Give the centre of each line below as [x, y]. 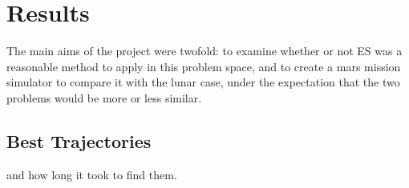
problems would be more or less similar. [104, 97]
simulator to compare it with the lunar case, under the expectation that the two [203, 82]
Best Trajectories [79, 140]
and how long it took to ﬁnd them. [92, 174]
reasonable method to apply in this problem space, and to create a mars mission [204, 66]
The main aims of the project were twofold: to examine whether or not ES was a [204, 51]
